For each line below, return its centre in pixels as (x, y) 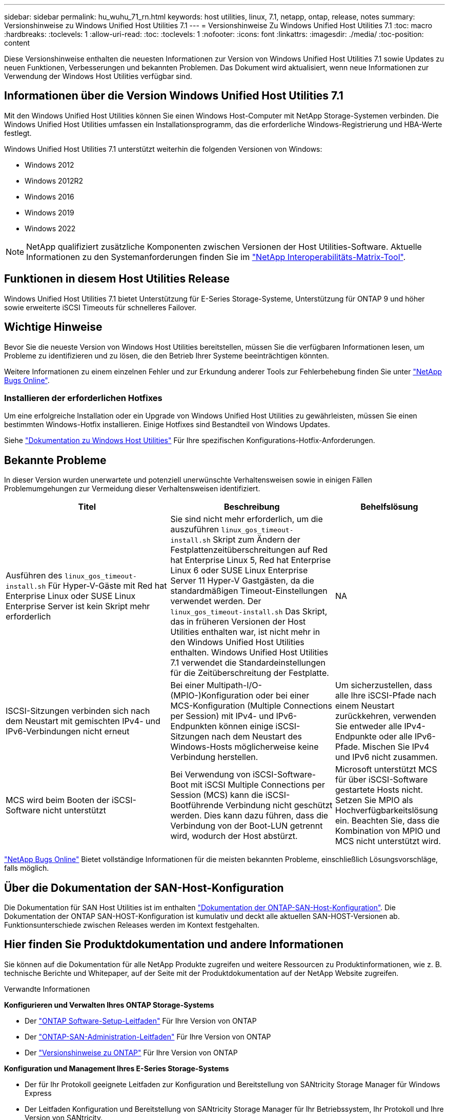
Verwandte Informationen (47, 989)
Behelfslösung (389, 507)
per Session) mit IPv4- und (222, 716)
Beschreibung (252, 507)
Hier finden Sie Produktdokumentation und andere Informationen (174, 945)
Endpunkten (193, 726)
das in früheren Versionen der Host (238, 622)
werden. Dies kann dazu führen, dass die (249, 816)
